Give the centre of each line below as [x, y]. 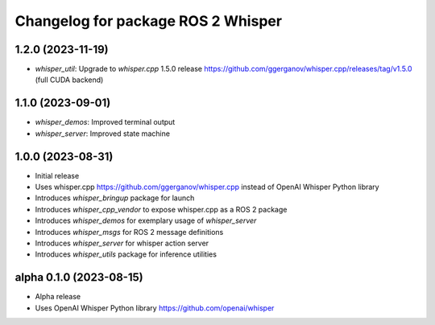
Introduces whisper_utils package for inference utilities [126, 254]
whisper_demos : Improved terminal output [105, 122]
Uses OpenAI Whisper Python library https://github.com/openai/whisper [155, 308]
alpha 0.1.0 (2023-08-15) [79, 278]
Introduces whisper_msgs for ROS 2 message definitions [129, 232]
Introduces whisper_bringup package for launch [115, 198]
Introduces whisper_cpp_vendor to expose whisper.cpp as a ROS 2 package [161, 209]
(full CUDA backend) [69, 80]
